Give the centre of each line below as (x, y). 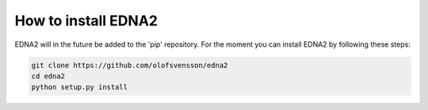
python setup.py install (80, 87)
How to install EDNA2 (86, 21)
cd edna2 (48, 76)
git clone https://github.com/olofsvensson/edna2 (130, 65)
